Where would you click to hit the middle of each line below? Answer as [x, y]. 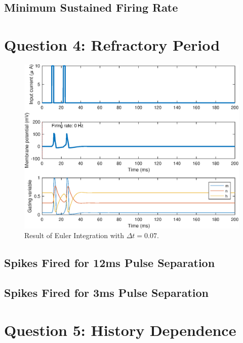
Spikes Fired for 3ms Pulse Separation [107, 293]
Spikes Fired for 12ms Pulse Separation [110, 263]
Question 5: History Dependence [120, 330]
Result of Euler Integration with [74, 235]
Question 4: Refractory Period [112, 44]
